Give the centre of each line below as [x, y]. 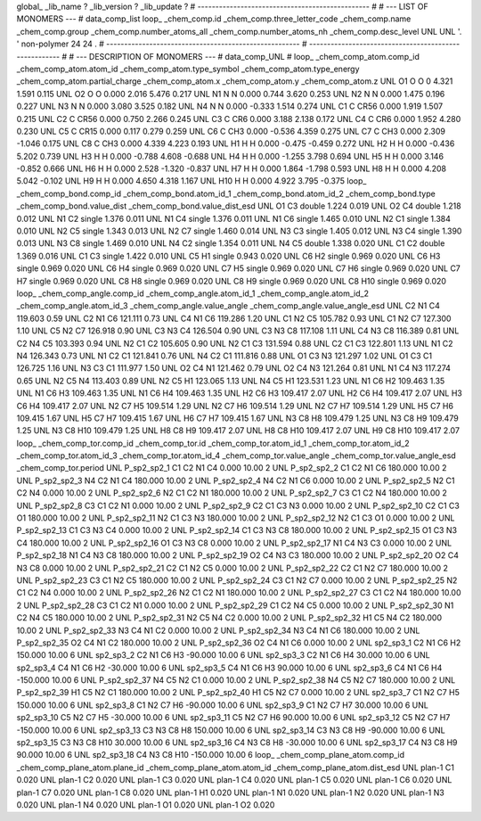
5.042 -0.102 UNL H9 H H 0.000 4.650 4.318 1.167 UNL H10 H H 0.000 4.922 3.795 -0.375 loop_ [192, 181]
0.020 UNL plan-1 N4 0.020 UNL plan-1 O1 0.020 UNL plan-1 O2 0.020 [146, 805]
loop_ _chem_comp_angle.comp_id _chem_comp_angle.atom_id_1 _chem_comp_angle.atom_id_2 [193, 293]
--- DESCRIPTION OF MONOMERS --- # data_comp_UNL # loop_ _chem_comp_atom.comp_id [248, 56]
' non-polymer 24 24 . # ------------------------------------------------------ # [162, 44]
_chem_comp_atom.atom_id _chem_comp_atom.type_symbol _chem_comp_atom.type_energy [188, 69]
